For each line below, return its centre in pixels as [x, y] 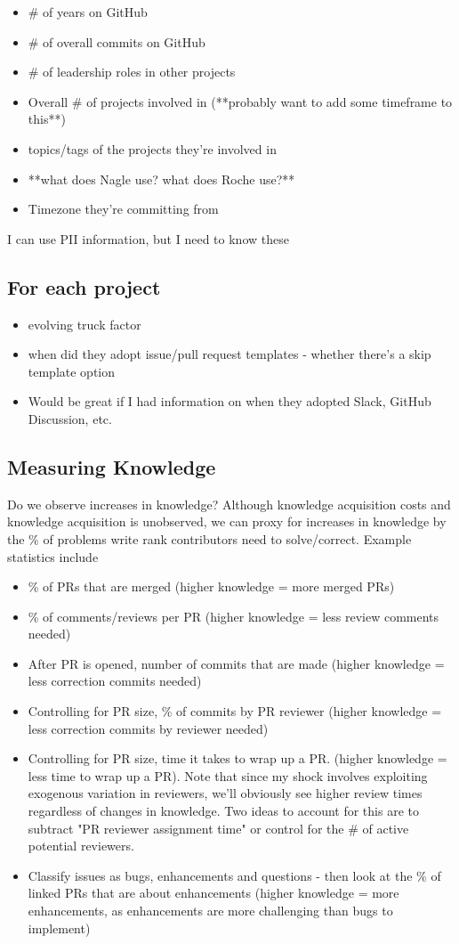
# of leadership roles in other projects [132, 72]
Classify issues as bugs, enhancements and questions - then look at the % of [234, 875]
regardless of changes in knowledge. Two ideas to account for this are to [223, 811]
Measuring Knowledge [112, 466]
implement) [59, 928]
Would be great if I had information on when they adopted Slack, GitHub [229, 401]
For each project [84, 286]
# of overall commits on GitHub [117, 41]
